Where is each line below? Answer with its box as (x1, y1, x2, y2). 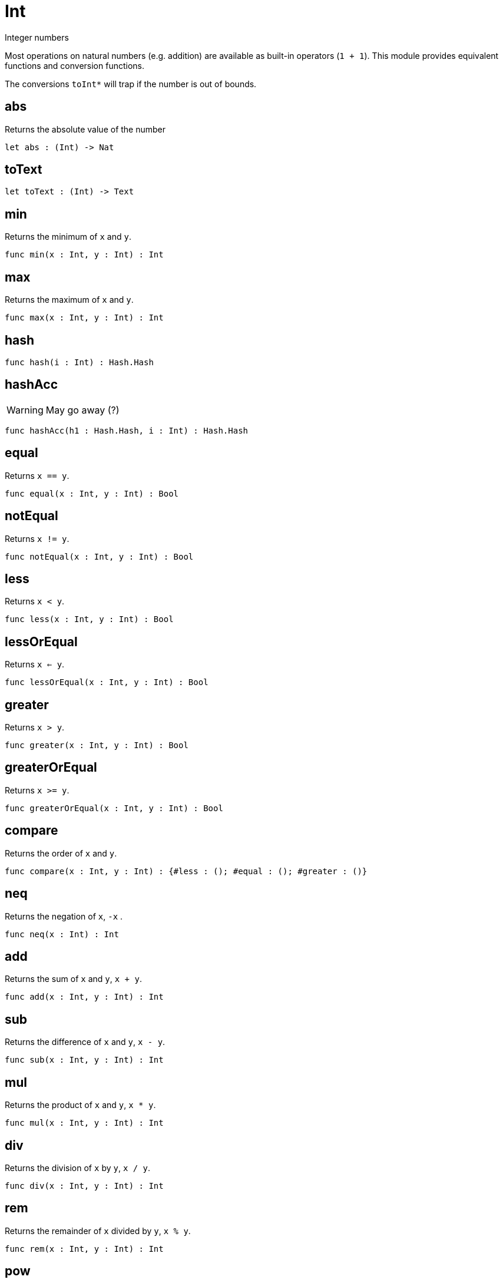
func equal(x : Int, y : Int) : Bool (5, 488, 179, 498)
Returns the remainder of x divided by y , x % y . (5, 1225, 191, 1236)
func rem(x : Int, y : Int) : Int (5, 1244, 164, 1254)
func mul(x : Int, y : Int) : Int (5, 1118, 164, 1128)
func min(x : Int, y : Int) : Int (5, 250, 164, 260)
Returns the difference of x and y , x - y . (5, 1037, 166, 1047)
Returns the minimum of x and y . (5, 232, 131, 242)
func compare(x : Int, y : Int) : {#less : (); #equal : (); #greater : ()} (5, 866, 368, 876)
